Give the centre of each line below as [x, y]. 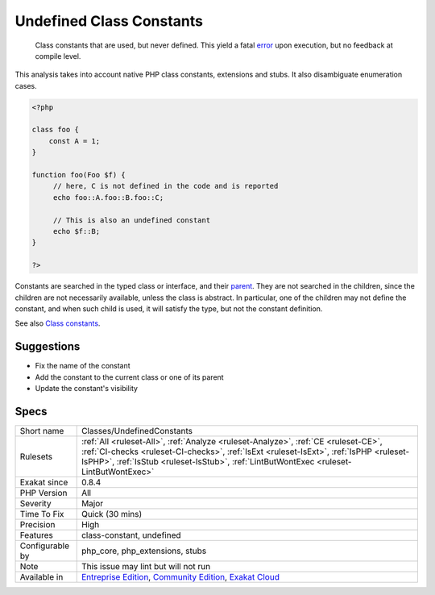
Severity [35, 503]
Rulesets [36, 456]
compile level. [58, 56]
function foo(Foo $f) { [79, 175]
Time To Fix [42, 514]
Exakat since [44, 482]
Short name [42, 431]
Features [37, 535]
